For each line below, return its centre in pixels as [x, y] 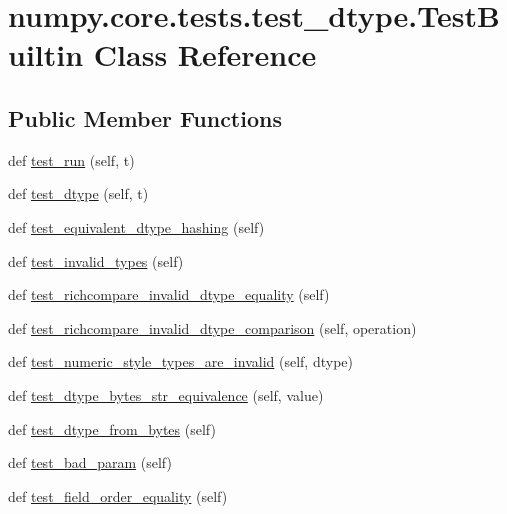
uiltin [46, 54]
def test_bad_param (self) [90, 462]
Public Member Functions [145, 117]
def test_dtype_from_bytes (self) [112, 428]
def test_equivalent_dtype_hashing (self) [136, 226]
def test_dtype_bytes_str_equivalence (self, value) [166, 394]
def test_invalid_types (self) [96, 260]
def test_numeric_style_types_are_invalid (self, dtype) [180, 361]
